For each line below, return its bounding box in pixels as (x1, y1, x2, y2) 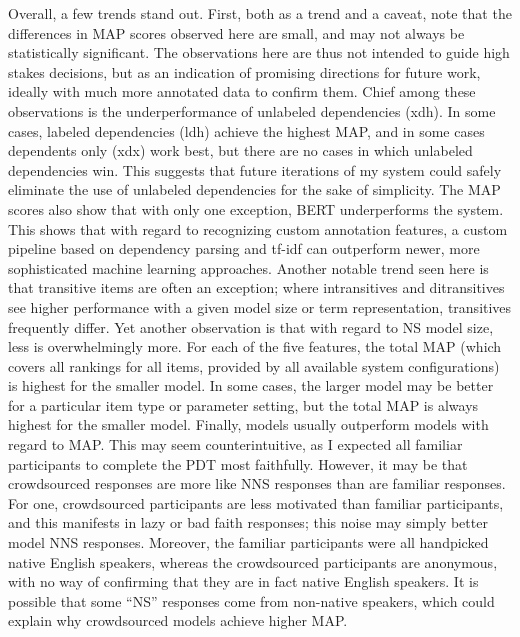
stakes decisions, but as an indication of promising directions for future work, (8, 61, 481, 82)
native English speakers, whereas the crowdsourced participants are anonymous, (8, 551, 498, 572)
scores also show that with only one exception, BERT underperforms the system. (8, 198, 504, 219)
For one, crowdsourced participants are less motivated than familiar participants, (8, 492, 504, 513)
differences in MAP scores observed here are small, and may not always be (8, 22, 465, 43)
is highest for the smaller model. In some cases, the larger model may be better (8, 375, 494, 396)
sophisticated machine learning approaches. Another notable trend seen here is (8, 257, 489, 278)
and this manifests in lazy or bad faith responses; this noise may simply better (8, 512, 488, 533)
